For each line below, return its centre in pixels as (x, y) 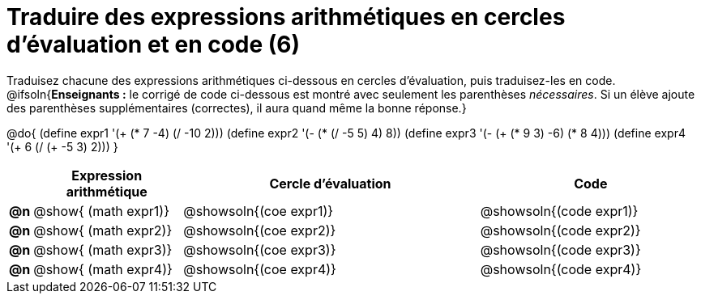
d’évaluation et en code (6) (154, 44)
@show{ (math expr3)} (103, 249)
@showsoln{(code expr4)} (561, 269)
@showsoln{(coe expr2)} (260, 230)
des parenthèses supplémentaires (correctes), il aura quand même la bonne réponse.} (237, 108)
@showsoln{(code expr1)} (559, 211)
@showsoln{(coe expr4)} (260, 269)
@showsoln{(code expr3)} (560, 249)
